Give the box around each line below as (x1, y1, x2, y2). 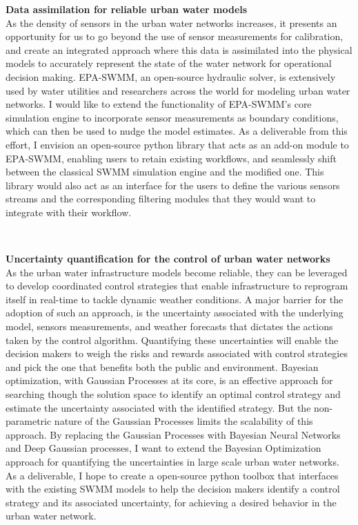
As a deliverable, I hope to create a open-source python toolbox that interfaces (6, 468, 339, 482)
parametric (6, 414, 52, 428)
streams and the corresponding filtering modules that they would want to (6, 191, 316, 206)
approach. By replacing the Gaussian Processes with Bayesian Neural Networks (6, 427, 341, 441)
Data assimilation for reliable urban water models (6, 2, 248, 16)
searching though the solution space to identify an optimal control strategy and (6, 387, 341, 401)
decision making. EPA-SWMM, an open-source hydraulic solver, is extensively (6, 69, 336, 84)
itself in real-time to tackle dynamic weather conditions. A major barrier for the (6, 292, 344, 306)
